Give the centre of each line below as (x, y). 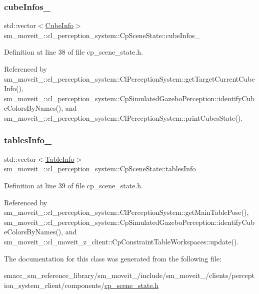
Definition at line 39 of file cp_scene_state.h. (74, 185)
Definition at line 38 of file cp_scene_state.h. (74, 52)
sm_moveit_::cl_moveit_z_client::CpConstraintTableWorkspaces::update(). (121, 241)
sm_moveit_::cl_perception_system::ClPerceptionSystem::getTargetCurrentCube (129, 78)
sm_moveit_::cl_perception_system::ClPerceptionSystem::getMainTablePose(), (126, 212)
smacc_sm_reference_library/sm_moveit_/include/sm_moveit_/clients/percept (129, 275)
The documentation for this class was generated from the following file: (113, 258)
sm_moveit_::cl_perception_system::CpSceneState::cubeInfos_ (102, 35)
